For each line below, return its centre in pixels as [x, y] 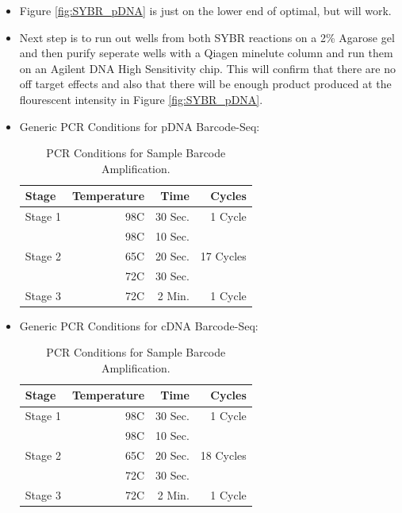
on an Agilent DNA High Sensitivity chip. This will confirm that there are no [207, 68]
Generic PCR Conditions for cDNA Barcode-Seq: [139, 325]
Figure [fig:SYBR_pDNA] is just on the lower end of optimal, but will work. [205, 10]
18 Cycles [223, 455]
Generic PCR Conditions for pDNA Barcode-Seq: [140, 126]
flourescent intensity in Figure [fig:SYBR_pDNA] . [141, 99]
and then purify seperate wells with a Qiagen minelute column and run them [206, 53]
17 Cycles [223, 255]
